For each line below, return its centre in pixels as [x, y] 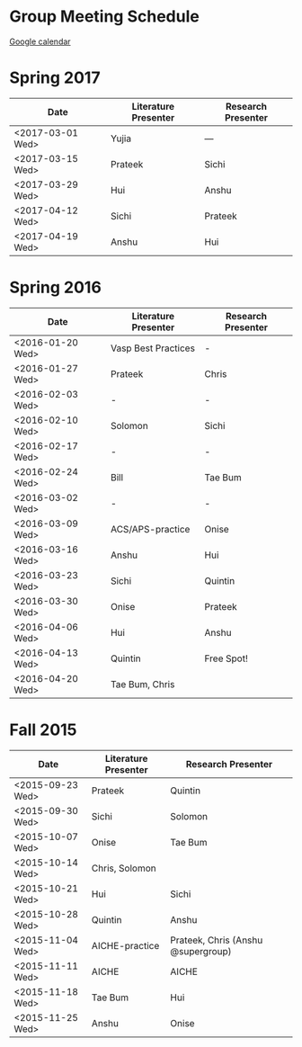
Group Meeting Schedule [104, 17]
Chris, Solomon [124, 868]
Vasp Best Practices [153, 348]
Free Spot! [226, 658]
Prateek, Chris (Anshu [217, 940]
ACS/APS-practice [151, 529]
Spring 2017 [55, 78]
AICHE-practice [125, 945]
